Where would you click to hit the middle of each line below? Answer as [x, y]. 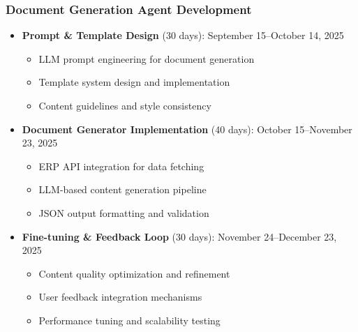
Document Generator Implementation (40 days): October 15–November [187, 129]
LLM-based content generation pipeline [122, 189]
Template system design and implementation [134, 82]
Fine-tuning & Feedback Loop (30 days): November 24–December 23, [179, 236]
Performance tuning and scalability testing [129, 320]
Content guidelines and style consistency [125, 105]
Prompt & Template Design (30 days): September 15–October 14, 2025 [183, 35]
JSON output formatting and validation [124, 212]
